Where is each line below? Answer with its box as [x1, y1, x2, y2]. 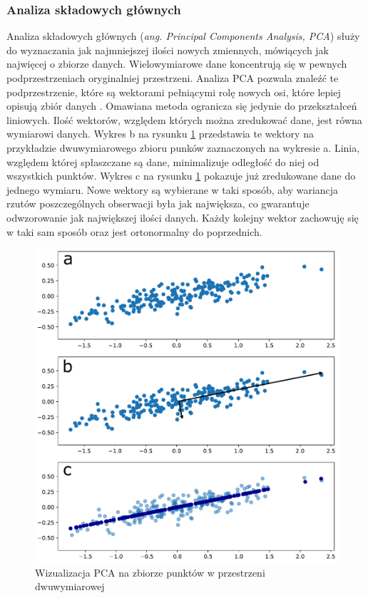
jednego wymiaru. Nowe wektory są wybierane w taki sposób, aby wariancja [6, 182, 339, 197]
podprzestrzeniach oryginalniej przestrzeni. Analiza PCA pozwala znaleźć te [6, 71, 339, 85]
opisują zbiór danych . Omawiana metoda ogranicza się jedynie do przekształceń [6, 98, 357, 113]
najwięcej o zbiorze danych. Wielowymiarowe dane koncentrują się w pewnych [6, 56, 347, 71]
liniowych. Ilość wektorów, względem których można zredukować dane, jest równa [6, 112, 362, 127]
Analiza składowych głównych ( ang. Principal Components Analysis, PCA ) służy [6, 29, 360, 43]
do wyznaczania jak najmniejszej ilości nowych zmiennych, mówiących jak [6, 42, 329, 57]
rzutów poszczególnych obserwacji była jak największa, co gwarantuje [6, 196, 310, 211]
